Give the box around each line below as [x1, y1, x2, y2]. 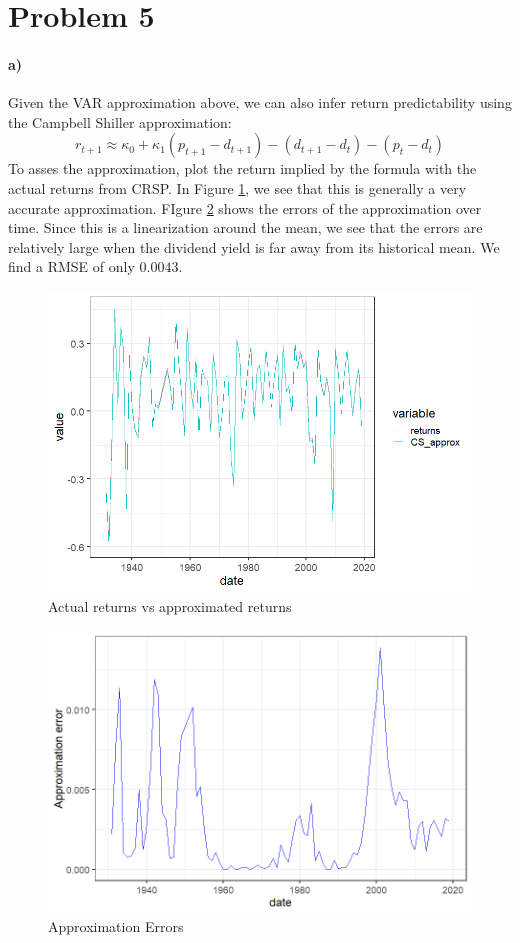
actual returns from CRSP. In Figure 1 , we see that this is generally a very [8, 177, 467, 198]
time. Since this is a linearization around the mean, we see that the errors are [8, 217, 483, 238]
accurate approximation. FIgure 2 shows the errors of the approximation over [8, 197, 482, 218]
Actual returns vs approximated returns [48, 595, 292, 616]
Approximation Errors [48, 916, 184, 937]
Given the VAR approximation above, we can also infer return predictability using [8, 92, 512, 113]
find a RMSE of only [8, 256, 135, 277]
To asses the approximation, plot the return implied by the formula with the [8, 158, 477, 179]
